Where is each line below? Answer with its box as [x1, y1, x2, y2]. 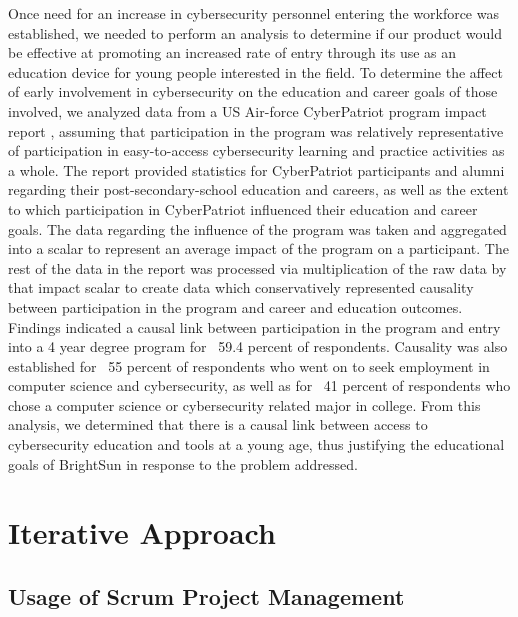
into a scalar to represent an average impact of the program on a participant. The [8, 238, 509, 259]
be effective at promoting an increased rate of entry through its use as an [8, 42, 457, 63]
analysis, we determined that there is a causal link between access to [8, 414, 428, 435]
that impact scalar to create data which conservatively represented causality [8, 277, 474, 298]
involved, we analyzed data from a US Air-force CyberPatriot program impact [8, 100, 487, 121]
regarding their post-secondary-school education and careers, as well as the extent [8, 179, 509, 200]
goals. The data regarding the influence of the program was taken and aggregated [8, 218, 507, 239]
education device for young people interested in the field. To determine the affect [8, 61, 503, 82]
